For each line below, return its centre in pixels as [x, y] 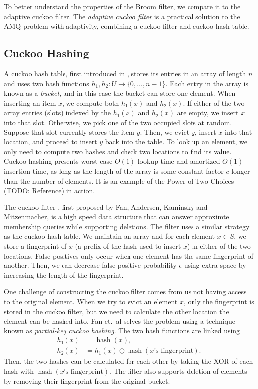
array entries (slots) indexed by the [58, 112]
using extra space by [215, 265]
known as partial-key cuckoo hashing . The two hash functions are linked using [122, 330]
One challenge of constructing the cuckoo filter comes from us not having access [125, 292]
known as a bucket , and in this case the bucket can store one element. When [120, 93]
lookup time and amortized [179, 161]
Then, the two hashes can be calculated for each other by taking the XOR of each [129, 361]
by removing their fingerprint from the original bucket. [87, 380]
